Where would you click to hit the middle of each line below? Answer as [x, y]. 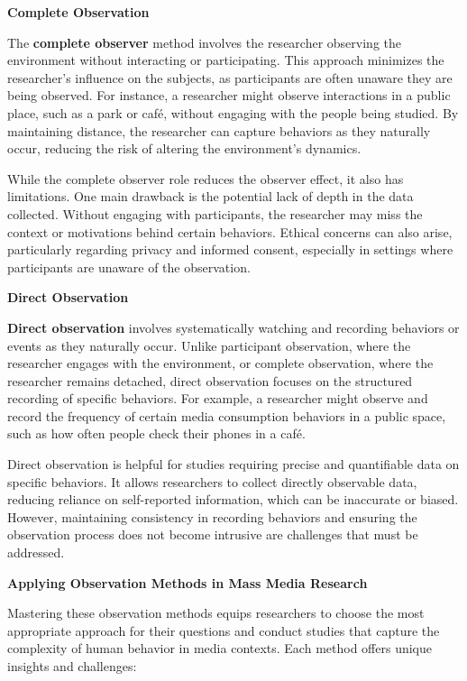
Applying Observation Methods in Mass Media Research [188, 582]
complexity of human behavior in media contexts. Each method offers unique [220, 648]
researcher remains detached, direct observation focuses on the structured [210, 380]
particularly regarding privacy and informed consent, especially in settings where [230, 249]
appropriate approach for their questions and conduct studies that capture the [224, 630]
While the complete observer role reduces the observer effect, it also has [206, 178]
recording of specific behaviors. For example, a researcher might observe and [218, 398]
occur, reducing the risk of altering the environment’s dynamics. [184, 148]
